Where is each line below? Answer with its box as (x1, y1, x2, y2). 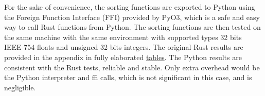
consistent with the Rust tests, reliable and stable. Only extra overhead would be (4, 62, 260, 72)
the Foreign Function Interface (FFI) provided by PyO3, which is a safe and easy (4, 11, 260, 22)
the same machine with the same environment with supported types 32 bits (4, 31, 242, 42)
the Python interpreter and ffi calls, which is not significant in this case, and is (4, 72, 252, 83)
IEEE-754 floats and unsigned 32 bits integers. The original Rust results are (4, 42, 243, 52)
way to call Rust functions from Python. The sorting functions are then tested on (4, 22, 261, 32)
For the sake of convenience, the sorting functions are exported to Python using (4, 2, 255, 12)
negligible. (4, 82, 36, 92)
